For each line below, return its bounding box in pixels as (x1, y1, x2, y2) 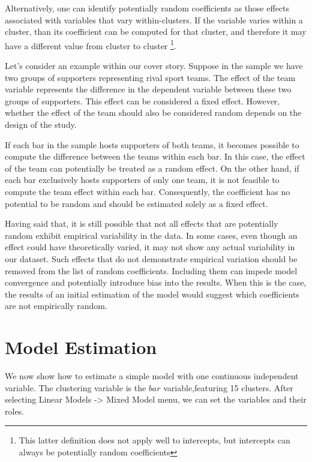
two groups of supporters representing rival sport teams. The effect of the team (5, 71, 296, 83)
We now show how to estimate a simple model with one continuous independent (5, 370, 299, 382)
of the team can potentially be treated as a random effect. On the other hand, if (5, 161, 299, 174)
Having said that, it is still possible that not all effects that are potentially (5, 217, 278, 230)
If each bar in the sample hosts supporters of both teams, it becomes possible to (5, 138, 299, 151)
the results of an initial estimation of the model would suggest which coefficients (5, 287, 299, 300)
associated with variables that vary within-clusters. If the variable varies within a (5, 13, 303, 26)
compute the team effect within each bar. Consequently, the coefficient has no (5, 185, 290, 197)
